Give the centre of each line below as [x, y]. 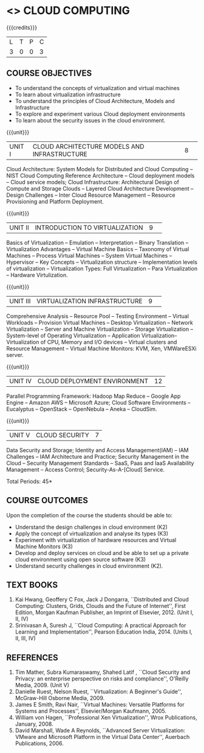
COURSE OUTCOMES [47, 500]
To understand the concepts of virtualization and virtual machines [97, 88]
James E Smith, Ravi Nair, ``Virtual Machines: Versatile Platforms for [100, 705]
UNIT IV [21, 381]
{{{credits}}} [22, 27]
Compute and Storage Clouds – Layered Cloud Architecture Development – [100, 188]
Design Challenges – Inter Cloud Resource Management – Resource [91, 195]
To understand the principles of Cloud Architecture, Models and [95, 101]
